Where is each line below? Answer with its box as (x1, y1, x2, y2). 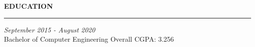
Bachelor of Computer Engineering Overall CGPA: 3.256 (4, 34, 174, 44)
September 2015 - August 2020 (4, 24, 95, 34)
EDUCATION (4, 1, 53, 11)
